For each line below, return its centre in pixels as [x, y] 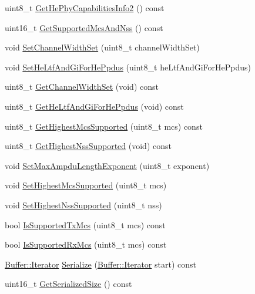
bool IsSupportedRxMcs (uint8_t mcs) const [86, 244]
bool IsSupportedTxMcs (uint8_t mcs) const [85, 224]
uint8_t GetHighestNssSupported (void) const [88, 146]
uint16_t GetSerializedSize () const [68, 284]
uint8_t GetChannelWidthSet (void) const [82, 87]
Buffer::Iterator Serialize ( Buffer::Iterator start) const [100, 264]
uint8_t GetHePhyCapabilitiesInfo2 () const [85, 8]
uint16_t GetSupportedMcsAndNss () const [84, 27]
